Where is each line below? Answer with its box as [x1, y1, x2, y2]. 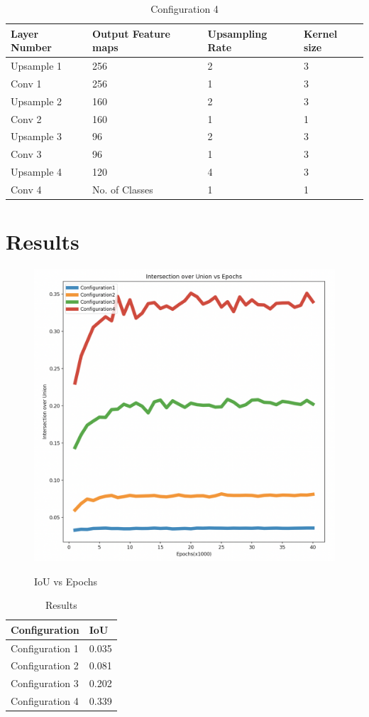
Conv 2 [11, 111, 42, 126]
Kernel [303, 26, 338, 41]
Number [11, 40, 52, 55]
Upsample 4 [11, 164, 62, 179]
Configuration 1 [11, 640, 79, 655]
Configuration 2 [11, 658, 79, 673]
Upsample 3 [11, 129, 62, 144]
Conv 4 [11, 181, 42, 196]
